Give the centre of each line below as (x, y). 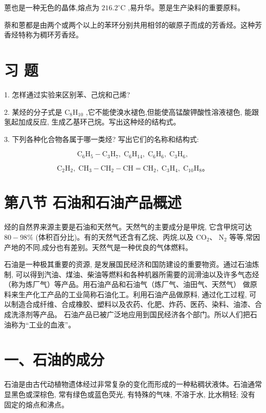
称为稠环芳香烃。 (54, 35)
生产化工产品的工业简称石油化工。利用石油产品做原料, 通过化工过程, (132, 294)
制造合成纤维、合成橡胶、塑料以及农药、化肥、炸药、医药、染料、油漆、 (133, 304)
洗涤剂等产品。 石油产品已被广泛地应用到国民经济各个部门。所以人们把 (130, 314)
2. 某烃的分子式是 (33, 111)
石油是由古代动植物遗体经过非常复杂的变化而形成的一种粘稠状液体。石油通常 (133, 384)
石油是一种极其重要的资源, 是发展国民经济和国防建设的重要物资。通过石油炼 (132, 264)
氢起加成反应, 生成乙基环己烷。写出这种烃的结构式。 (92, 122)
